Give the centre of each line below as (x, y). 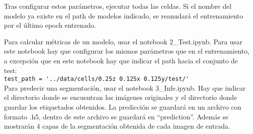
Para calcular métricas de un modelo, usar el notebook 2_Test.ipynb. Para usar (123, 41)
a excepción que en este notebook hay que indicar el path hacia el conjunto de (121, 60)
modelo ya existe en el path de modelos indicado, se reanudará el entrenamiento (124, 15)
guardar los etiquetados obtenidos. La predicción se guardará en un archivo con (123, 107)
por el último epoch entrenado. (50, 25)
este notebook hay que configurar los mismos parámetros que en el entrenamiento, (127, 51)
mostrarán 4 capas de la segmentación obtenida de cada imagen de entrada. (117, 126)
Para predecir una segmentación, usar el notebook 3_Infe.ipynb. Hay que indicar (125, 87)
